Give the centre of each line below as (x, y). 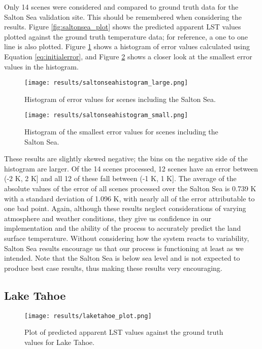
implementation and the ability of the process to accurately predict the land (123, 228)
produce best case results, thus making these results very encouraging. (113, 268)
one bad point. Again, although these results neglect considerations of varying (125, 208)
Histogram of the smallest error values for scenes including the (121, 132)
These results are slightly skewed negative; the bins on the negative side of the (126, 159)
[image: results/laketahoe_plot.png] (88, 316)
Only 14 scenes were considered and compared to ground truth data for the (121, 7)
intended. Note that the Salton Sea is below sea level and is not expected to (122, 258)
